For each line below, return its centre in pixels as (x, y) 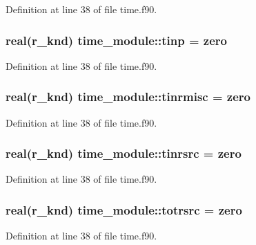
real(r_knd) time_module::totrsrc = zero (124, 209)
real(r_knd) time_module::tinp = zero (117, 40)
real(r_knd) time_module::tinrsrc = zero (124, 153)
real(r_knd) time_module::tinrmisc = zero (128, 97)
